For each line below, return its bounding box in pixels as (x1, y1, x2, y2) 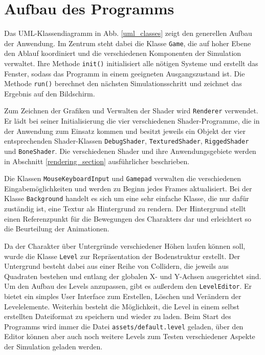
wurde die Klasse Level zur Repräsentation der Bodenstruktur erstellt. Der (4, 250, 240, 261)
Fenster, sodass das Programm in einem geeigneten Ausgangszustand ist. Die (4, 68, 245, 78)
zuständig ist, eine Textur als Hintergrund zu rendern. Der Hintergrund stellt (4, 203, 246, 214)
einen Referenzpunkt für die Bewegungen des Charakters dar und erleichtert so (4, 213, 252, 224)
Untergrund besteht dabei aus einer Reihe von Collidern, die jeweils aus (4, 261, 229, 271)
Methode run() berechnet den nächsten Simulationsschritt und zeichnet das (4, 78, 242, 89)
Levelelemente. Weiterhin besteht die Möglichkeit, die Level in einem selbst (4, 301, 239, 311)
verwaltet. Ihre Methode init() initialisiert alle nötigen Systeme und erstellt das (4, 57, 258, 68)
